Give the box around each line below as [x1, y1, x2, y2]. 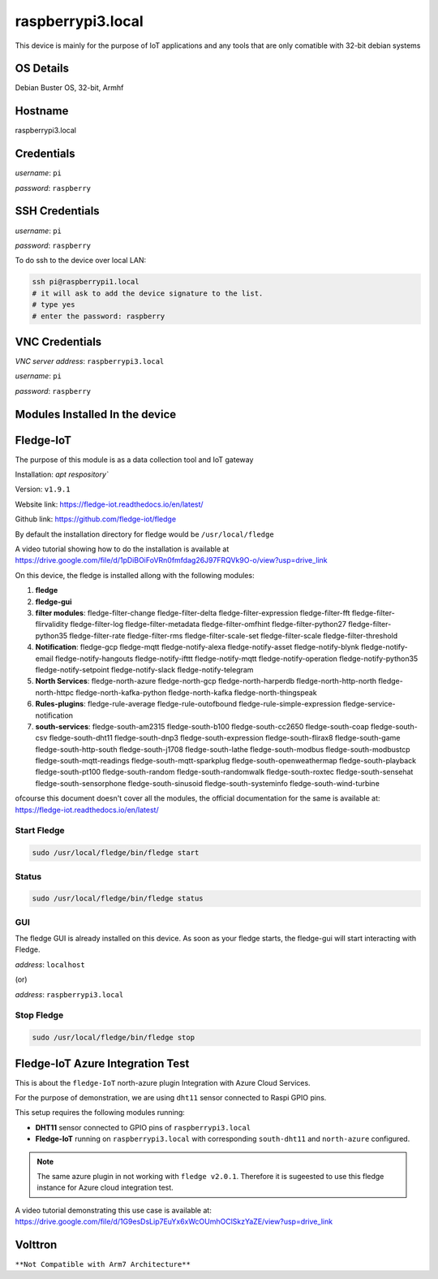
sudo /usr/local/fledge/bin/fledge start [32, 849, 200, 858]
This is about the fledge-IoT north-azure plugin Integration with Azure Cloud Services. [15, 1078, 311, 1087]
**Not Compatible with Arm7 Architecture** [15, 1260, 191, 1269]
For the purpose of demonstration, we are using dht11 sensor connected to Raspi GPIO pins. [15, 1093, 327, 1103]
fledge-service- [342, 699, 397, 709]
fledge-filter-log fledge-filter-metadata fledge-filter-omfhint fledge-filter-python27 [70, 620, 346, 629]
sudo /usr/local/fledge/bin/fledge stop [32, 1033, 195, 1043]
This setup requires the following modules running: [15, 1108, 186, 1117]
